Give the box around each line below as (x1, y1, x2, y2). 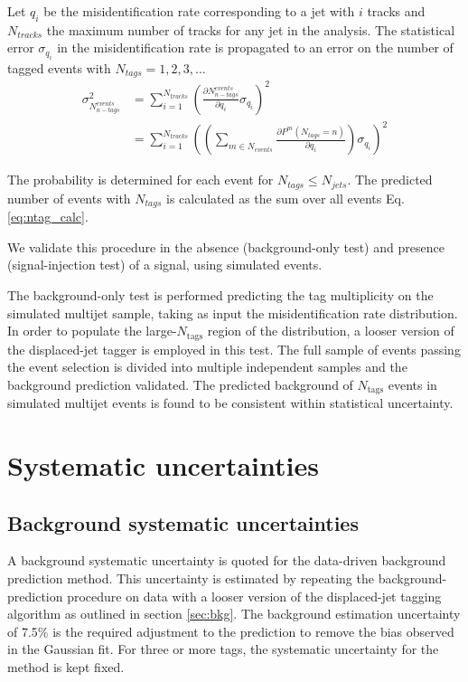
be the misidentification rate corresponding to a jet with (43, 2, 355, 20)
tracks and (367, 2, 426, 20)
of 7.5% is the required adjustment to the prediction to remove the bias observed (7, 621, 454, 640)
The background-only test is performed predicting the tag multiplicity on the (7, 286, 434, 304)
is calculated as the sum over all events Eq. (166, 188, 405, 207)
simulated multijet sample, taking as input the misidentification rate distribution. (7, 303, 458, 322)
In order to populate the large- (7, 321, 177, 340)
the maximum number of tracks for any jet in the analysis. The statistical (46, 20, 455, 39)
